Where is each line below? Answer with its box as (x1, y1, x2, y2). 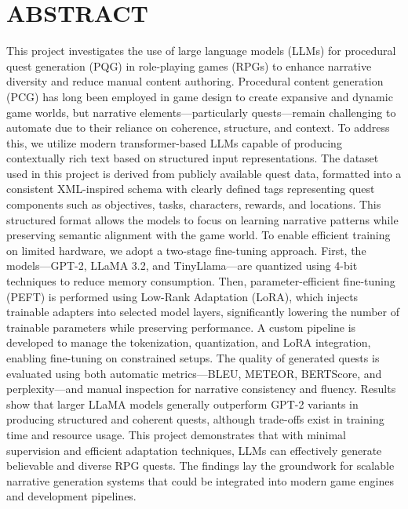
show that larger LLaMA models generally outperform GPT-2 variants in (6, 395, 359, 412)
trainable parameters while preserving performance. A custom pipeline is (6, 318, 356, 335)
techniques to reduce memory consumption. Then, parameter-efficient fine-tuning (6, 273, 395, 289)
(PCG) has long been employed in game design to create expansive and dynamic (6, 88, 393, 104)
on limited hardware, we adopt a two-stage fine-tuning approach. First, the (6, 242, 366, 258)
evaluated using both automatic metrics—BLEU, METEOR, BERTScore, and (6, 365, 382, 381)
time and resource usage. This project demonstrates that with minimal (6, 426, 346, 442)
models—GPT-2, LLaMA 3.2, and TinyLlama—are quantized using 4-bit (6, 257, 358, 274)
